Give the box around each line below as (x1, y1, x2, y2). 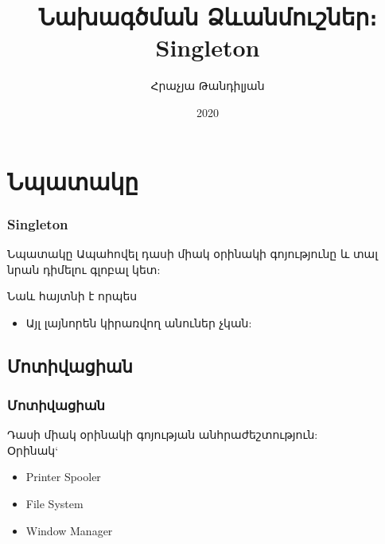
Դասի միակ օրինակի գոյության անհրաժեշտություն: (7, 426, 318, 443)
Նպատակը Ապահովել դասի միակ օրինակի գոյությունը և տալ (7, 245, 378, 261)
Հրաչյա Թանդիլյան (150, 77, 265, 94)
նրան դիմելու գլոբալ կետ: (7, 260, 161, 277)
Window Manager (25, 522, 113, 538)
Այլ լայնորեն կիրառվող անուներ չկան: (25, 314, 252, 331)
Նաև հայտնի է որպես (7, 288, 138, 304)
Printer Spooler (25, 468, 101, 485)
